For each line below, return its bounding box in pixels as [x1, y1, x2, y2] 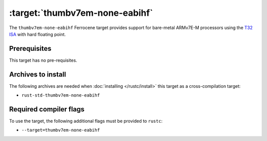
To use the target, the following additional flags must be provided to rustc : [9, 118, 163, 124]
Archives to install [9, 70, 66, 78]
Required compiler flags [9, 105, 85, 113]
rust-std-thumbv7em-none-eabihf [21, 93, 100, 98]
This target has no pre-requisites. [9, 57, 78, 63]
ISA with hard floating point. [9, 31, 66, 37]
